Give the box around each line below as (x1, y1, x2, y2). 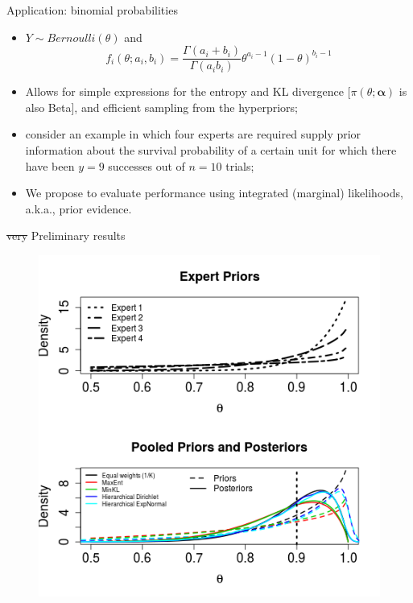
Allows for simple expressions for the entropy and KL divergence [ (25, 83, 351, 100)
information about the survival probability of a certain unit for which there (25, 142, 397, 159)
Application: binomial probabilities (6, 2, 178, 18)
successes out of (108, 157, 185, 174)
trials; (225, 157, 254, 174)
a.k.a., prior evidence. (25, 200, 132, 217)
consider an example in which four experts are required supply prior (25, 126, 361, 142)
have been (25, 157, 75, 174)
